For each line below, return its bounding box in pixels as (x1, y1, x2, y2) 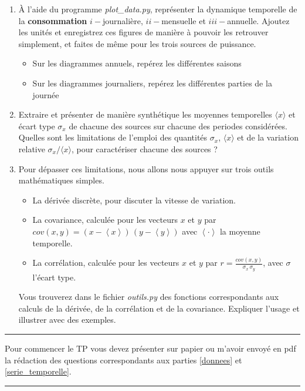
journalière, (102, 14, 143, 26)
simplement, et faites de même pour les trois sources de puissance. (18, 37, 256, 49)
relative (18, 142, 45, 155)
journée (32, 88, 59, 101)
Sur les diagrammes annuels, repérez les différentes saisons (32, 57, 242, 69)
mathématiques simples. (18, 174, 104, 186)
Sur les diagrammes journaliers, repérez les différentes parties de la (32, 76, 272, 89)
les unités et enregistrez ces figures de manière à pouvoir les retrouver (18, 26, 269, 38)
